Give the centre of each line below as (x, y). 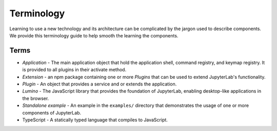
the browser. (36, 98)
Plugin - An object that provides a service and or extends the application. (100, 84)
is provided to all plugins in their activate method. (74, 70)
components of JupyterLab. (52, 113)
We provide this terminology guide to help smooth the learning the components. (94, 35)
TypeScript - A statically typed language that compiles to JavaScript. (95, 120)
